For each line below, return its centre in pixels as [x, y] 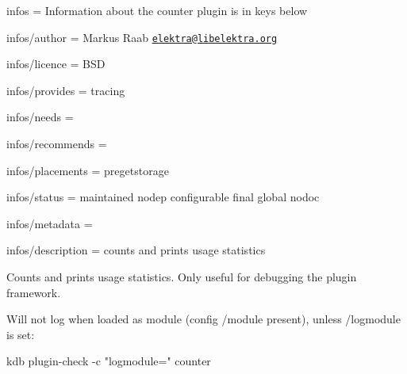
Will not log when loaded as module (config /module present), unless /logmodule [203, 319]
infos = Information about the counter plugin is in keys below [157, 10]
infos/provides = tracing [66, 90]
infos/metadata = [50, 223]
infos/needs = [40, 117]
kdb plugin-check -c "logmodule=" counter [109, 361]
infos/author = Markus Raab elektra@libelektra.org [142, 37]
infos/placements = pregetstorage [88, 170]
